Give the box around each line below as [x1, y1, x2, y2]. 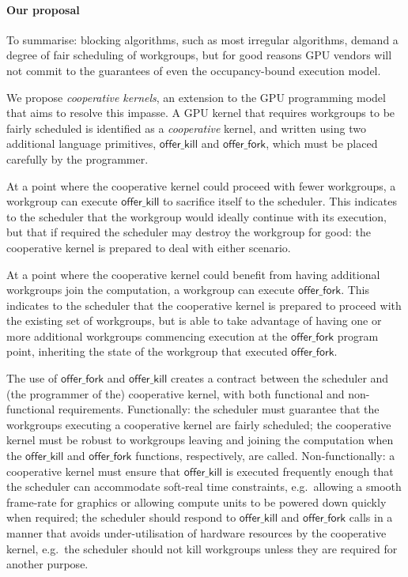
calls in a [349, 509, 393, 526]
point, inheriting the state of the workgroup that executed [6, 343, 288, 360]
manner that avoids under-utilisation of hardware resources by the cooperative [6, 525, 387, 541]
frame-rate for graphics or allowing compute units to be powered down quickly [6, 493, 387, 510]
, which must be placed [266, 135, 378, 152]
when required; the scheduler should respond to [6, 509, 236, 526]
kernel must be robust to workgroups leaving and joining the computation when [6, 432, 394, 448]
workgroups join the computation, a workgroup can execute [6, 281, 295, 298]
